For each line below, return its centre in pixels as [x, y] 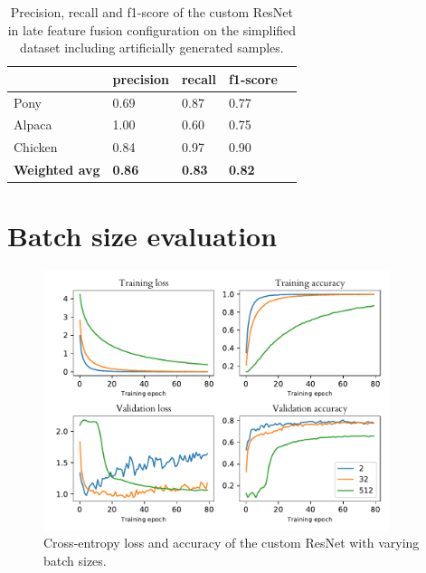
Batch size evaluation [142, 236]
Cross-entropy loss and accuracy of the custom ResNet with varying [232, 543]
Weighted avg [57, 170]
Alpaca [33, 124]
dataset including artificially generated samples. [152, 48]
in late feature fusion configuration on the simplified [152, 29]
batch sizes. [75, 560]
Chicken [36, 147]
